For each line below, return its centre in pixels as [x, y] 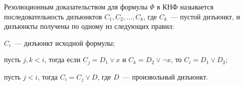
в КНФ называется [185, 6]
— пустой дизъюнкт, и [205, 16]
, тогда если [62, 59]
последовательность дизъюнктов [53, 16]
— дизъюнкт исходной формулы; [65, 43]
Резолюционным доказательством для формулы [76, 6]
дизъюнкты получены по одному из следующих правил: [89, 26]
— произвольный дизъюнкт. [165, 76]
